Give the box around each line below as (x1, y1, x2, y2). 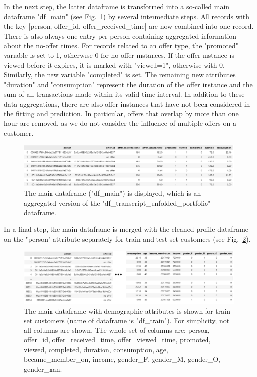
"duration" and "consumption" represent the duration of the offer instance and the (4, 79, 253, 89)
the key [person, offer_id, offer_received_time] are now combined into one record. (4, 21, 254, 31)
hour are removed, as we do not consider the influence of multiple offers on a (4, 118, 236, 128)
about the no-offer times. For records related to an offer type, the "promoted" (4, 40, 239, 51)
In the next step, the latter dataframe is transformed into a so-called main (4, 1, 230, 11)
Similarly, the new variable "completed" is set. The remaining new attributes (4, 69, 236, 80)
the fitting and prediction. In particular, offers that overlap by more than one (4, 108, 239, 118)
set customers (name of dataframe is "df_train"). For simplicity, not (24, 315, 230, 325)
